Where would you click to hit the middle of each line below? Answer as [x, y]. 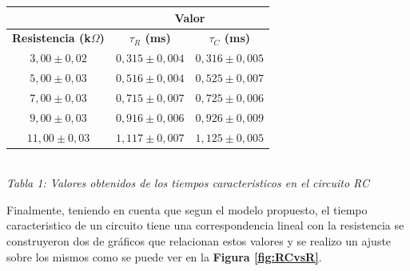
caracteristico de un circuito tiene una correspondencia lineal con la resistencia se [205, 225]
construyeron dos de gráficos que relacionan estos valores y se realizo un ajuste [199, 241]
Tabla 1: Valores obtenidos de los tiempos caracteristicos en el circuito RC [188, 183]
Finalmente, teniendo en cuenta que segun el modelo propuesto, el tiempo [187, 209]
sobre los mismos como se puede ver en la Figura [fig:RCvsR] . [164, 256]
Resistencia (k [52, 38]
